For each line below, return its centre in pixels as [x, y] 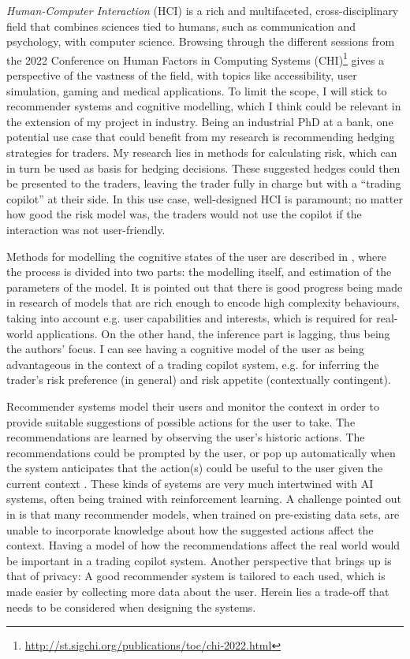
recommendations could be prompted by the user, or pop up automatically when [201, 452]
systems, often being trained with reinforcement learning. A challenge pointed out [204, 499]
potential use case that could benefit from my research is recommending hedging [201, 137]
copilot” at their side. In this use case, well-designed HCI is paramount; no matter [205, 198]
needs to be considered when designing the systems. [131, 607]
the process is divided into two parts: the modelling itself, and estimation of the [199, 272]
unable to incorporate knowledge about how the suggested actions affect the [190, 529]
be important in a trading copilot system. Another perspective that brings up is [199, 560]
